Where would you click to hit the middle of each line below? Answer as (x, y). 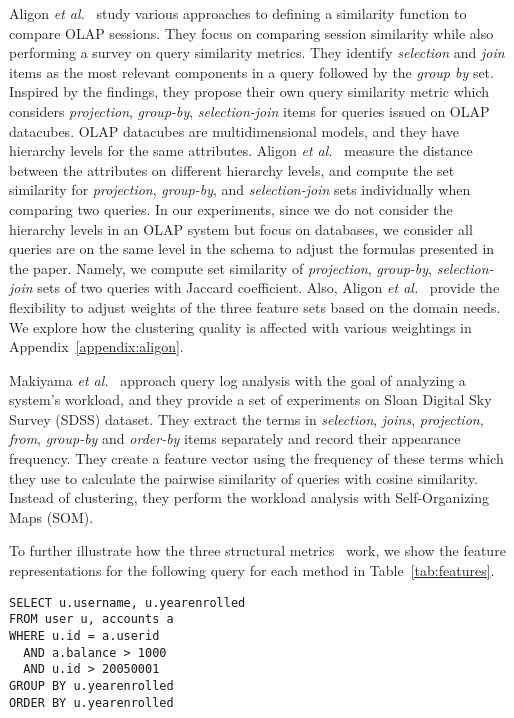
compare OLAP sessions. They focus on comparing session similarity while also (251, 32)
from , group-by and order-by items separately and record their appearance (235, 438)
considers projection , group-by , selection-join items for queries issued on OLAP (249, 110)
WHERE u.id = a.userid (84, 635)
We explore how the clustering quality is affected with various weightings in (240, 326)
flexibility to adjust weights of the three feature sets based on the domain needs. (255, 306)
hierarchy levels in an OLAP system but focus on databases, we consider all (241, 228)
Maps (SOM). (51, 516)
